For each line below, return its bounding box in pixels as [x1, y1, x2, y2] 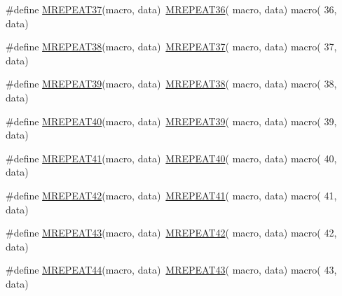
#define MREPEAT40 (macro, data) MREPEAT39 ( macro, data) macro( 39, [6, 113, 337, 128]
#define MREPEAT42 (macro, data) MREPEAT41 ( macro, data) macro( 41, [6, 188, 337, 202]
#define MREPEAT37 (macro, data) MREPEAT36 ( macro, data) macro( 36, [6, 2, 337, 16]
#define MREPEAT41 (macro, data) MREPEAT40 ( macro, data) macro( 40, [6, 150, 337, 165]
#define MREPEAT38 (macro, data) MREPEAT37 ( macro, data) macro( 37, [6, 39, 337, 54]
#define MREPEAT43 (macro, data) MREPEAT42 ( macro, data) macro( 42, [6, 225, 337, 240]
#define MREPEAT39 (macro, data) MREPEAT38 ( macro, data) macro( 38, [6, 76, 337, 91]
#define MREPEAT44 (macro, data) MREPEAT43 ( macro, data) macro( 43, [6, 262, 337, 277]
